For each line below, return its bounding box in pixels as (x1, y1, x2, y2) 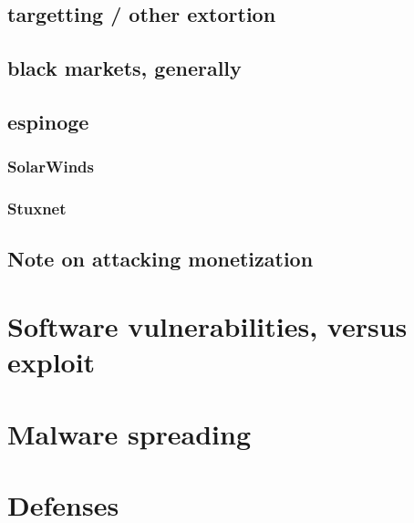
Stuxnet (7, 197, 67, 220)
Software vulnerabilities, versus (7, 308, 408, 344)
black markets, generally (7, 54, 242, 82)
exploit (7, 343, 96, 381)
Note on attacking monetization (7, 245, 314, 273)
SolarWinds (7, 155, 94, 178)
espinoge (7, 107, 89, 135)
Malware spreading (7, 414, 252, 452)
